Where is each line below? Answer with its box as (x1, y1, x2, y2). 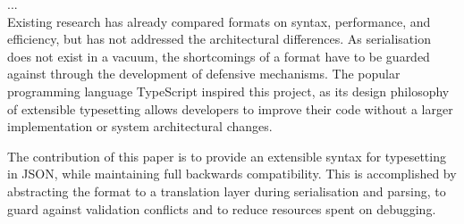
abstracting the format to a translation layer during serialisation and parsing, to (7, 181, 446, 200)
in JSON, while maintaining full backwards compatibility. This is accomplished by (7, 164, 457, 183)
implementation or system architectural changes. (7, 117, 273, 136)
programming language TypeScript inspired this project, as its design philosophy (7, 81, 450, 100)
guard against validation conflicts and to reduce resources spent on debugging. (7, 199, 436, 218)
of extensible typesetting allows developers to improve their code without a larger (7, 99, 453, 118)
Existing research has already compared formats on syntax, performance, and (7, 12, 431, 30)
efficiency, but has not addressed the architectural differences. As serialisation (7, 29, 431, 48)
